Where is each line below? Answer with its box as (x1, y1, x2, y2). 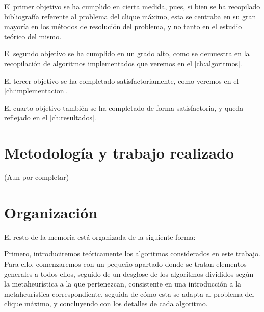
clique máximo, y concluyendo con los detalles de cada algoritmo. (4, 298, 208, 309)
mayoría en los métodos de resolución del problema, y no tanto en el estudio (4, 21, 242, 32)
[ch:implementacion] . (4, 85, 68, 96)
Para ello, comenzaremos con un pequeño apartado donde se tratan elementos (4, 258, 247, 269)
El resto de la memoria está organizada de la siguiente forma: (4, 231, 196, 242)
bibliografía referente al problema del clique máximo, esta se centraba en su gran (4, 11, 256, 21)
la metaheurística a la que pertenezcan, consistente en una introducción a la (4, 278, 242, 289)
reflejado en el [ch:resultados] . (4, 112, 96, 123)
